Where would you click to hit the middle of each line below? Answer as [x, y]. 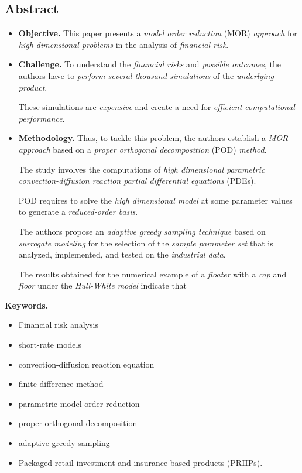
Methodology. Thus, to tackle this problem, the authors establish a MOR [153, 138]
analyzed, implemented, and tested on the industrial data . [122, 254]
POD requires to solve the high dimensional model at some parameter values [155, 200]
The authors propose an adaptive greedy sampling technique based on [142, 231]
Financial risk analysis [59, 325]
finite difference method [61, 384]
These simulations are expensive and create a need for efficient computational [157, 107]
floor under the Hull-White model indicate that [103, 285]
